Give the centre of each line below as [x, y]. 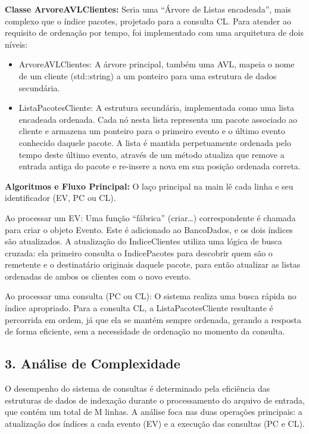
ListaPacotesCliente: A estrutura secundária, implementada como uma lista [156, 108]
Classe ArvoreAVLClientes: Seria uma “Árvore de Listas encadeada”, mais [148, 9]
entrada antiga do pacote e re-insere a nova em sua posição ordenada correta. [160, 166]
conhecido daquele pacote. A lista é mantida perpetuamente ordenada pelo [155, 142]
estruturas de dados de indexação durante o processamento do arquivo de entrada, [155, 400]
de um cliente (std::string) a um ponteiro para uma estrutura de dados [148, 75]
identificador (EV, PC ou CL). [60, 198]
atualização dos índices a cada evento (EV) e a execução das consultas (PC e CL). [155, 423]
